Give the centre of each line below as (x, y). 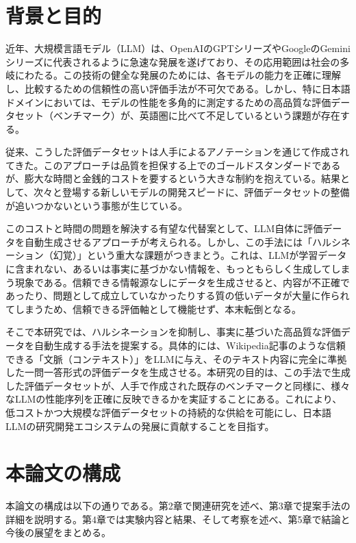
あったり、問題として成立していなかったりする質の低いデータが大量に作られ (178, 295)
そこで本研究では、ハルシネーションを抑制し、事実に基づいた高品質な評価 (173, 332)
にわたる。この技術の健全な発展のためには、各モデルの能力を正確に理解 (178, 75)
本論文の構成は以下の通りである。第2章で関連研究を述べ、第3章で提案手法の (178, 506)
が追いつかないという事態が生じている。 (97, 205)
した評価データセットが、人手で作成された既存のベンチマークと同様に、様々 (178, 385)
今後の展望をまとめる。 (58, 532)
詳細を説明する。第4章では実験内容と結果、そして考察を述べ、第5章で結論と (178, 519)
